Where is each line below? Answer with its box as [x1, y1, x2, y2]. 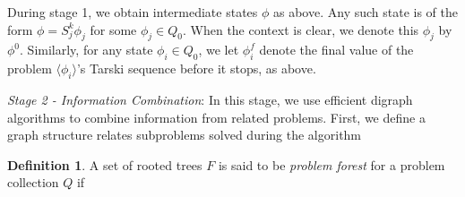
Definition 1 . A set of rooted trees [7, 155, 202, 174]
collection [7, 173, 59, 192]
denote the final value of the [259, 40, 414, 59]
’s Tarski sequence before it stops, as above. [76, 59, 316, 78]
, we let [198, 40, 239, 59]
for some [90, 20, 137, 39]
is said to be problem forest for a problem [218, 155, 445, 174]
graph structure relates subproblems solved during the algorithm [7, 125, 362, 144]
